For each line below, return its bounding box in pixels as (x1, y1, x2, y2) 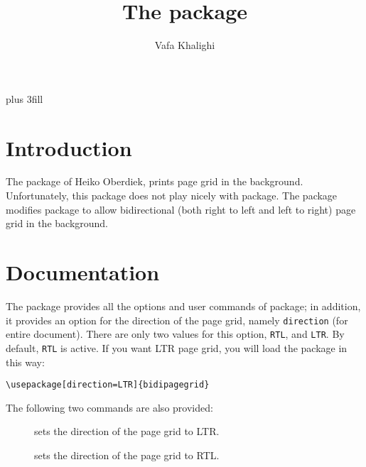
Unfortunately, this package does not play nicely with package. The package (6, 188, 338, 203)
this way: (6, 354, 45, 369)
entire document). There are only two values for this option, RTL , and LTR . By (6, 326, 345, 341)
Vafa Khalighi (154, 38, 215, 53)
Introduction (6, 133, 132, 162)
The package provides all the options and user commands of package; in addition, (6, 298, 361, 313)
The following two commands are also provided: (6, 400, 213, 414)
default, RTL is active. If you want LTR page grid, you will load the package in (6, 340, 348, 355)
